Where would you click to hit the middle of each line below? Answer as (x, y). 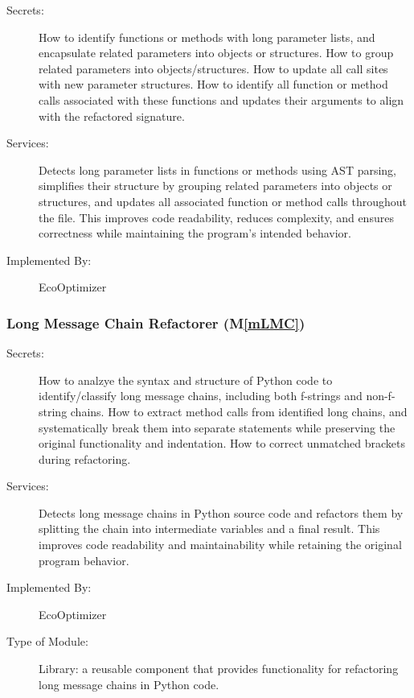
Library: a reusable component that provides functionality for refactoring (219, 669)
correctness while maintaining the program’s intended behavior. (195, 233)
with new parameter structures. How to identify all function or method (213, 84)
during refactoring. (85, 458)
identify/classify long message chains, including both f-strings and (201, 396)
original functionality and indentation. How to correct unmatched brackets (222, 443)
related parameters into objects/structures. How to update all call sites (213, 68)
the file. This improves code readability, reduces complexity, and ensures (216, 217)
